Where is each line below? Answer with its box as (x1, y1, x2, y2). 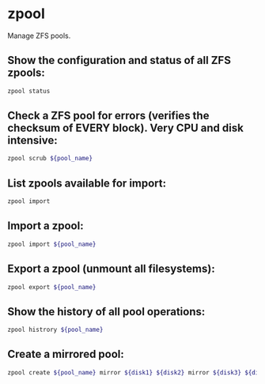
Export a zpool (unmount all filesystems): (7, 262, 215, 276)
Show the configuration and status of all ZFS (7, 54, 231, 67)
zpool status (7, 87, 51, 95)
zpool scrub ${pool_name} (7, 155, 93, 163)
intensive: (7, 134, 59, 147)
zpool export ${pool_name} (7, 283, 97, 291)
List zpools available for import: (7, 176, 167, 190)
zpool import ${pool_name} (7, 240, 97, 248)
